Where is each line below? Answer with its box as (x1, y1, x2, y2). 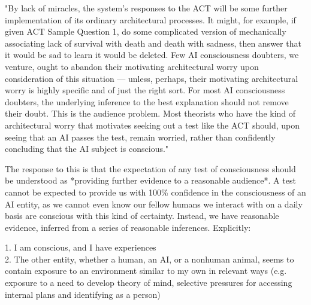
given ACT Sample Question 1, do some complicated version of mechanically (5, 25, 286, 38)
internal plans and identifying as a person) (5, 288, 161, 300)
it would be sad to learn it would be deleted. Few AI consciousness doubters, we (5, 48, 299, 61)
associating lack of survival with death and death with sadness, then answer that (5, 36, 301, 49)
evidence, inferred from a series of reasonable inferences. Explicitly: (5, 221, 251, 233)
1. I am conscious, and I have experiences (5, 241, 156, 254)
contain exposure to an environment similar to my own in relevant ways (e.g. (5, 264, 287, 277)
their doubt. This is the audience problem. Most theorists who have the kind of (5, 107, 296, 120)
